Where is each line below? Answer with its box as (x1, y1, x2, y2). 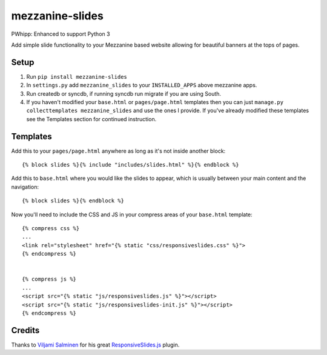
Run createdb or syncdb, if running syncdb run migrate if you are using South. (26, 90, 221, 97)
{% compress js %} (22, 276, 77, 283)
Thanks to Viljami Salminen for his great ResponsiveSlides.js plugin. (11, 341, 180, 348)
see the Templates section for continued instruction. (26, 115, 157, 122)
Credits (11, 325, 40, 336)
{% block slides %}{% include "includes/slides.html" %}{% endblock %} (22, 161, 239, 168)
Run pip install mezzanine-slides (26, 73, 127, 80)
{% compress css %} (22, 225, 80, 232)
